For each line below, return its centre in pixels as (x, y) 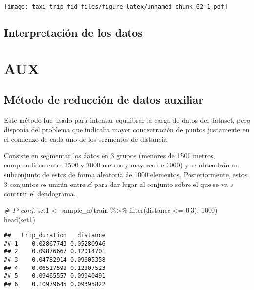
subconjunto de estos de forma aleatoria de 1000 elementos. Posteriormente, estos (126, 174)
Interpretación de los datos (73, 32)
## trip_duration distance (55, 235)
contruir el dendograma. (40, 194)
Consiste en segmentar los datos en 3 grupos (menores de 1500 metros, (110, 155)
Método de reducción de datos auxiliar (104, 99)
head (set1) (20, 219)
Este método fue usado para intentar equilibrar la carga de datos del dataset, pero (127, 120)
